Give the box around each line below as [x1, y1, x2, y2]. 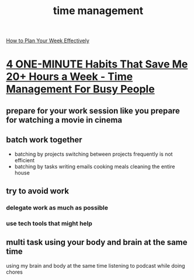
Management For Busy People [6, 83, 155, 96]
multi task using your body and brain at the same [6, 237, 188, 247]
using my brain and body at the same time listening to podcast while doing [6, 262, 185, 269]
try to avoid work [6, 186, 69, 196]
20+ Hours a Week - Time [6, 70, 133, 83]
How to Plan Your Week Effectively [6, 37, 89, 45]
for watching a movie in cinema [6, 115, 123, 125]
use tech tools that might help [6, 219, 92, 227]
